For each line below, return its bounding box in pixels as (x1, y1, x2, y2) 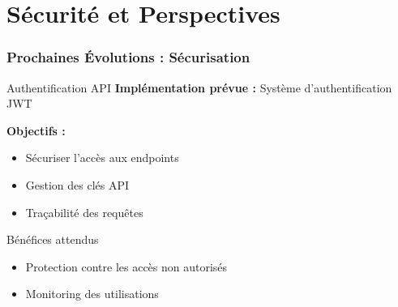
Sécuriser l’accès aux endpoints (25, 149, 179, 166)
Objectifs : (6, 122, 66, 139)
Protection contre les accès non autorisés (25, 258, 228, 275)
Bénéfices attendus (6, 231, 99, 248)
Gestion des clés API (25, 176, 130, 193)
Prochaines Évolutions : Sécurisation (6, 47, 250, 67)
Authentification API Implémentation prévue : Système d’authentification (6, 79, 392, 96)
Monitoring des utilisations (25, 285, 159, 302)
